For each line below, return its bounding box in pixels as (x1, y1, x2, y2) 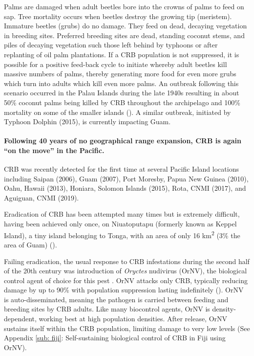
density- (212, 304, 236, 314)
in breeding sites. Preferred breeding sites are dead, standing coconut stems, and (4, 30, 245, 40)
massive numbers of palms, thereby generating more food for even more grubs (4, 68, 236, 79)
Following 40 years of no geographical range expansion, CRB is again (4, 135, 242, 146)
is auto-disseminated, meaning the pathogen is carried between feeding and (4, 294, 229, 304)
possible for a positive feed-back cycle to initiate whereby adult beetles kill (4, 59, 227, 69)
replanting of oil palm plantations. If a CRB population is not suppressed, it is (4, 49, 239, 59)
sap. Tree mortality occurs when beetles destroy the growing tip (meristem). (4, 11, 232, 21)
